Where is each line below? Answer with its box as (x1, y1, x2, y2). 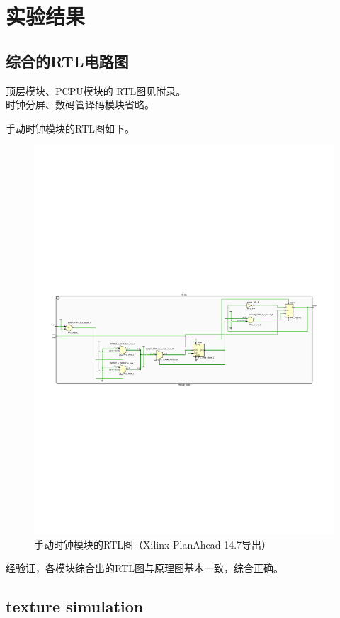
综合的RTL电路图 (6, 50, 129, 72)
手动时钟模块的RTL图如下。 (6, 120, 135, 135)
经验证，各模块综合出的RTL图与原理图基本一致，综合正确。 (6, 561, 283, 575)
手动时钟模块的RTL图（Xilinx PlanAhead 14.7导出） (34, 536, 272, 551)
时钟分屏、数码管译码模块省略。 (6, 97, 154, 112)
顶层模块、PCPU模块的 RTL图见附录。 (6, 83, 186, 98)
